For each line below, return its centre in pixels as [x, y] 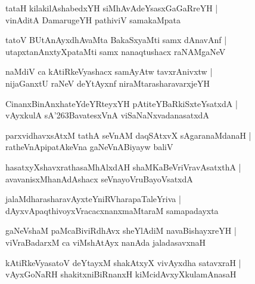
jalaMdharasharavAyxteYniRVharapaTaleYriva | [93, 199]
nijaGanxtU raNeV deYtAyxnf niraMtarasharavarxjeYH [108, 83]
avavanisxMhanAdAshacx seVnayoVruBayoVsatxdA [99, 178]
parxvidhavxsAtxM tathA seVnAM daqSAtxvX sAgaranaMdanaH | [128, 135]
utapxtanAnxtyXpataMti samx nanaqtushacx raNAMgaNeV [116, 51]
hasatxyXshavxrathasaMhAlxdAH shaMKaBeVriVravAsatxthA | [123, 167]
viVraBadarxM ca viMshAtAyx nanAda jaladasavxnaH [106, 242]
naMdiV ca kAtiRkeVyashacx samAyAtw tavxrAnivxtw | [109, 71]
